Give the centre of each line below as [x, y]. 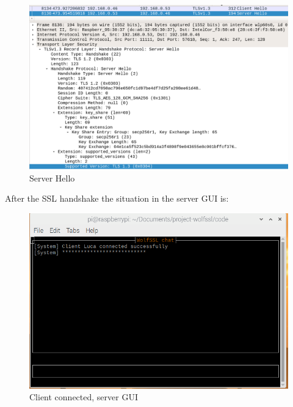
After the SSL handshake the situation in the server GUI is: [117, 198]
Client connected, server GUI [84, 397]
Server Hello [52, 178]
